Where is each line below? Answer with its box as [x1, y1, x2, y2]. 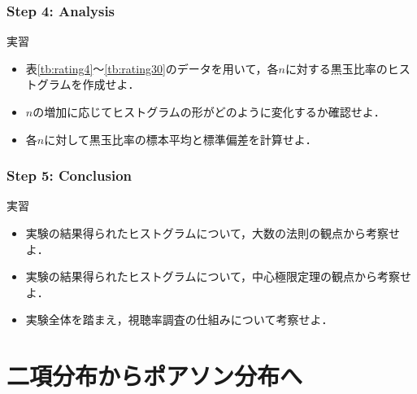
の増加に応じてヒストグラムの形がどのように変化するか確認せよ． [33, 103, 385, 120]
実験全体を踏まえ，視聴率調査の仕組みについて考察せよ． [25, 311, 333, 328]
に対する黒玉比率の [285, 59, 388, 77]
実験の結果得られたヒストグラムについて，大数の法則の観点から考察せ [25, 225, 400, 241]
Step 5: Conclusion [7, 165, 132, 186]
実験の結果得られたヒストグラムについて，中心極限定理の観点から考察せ [25, 268, 411, 285]
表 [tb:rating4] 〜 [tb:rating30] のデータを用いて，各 [25, 59, 279, 77]
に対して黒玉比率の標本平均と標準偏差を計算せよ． [44, 130, 317, 147]
